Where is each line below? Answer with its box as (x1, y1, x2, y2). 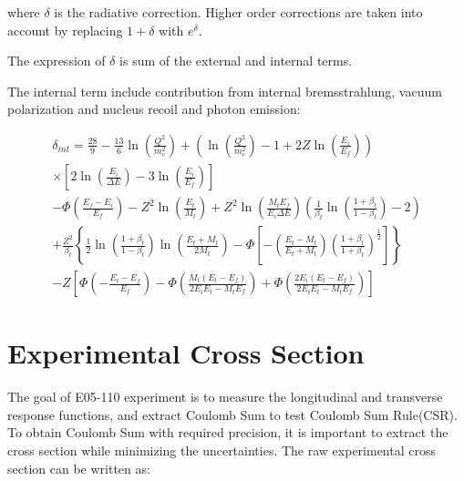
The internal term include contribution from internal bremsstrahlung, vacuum (7, 81, 442, 100)
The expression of (7, 51, 106, 70)
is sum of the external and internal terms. (119, 51, 353, 70)
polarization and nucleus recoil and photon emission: (7, 99, 301, 118)
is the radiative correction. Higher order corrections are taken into (54, 3, 423, 21)
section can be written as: (7, 458, 150, 477)
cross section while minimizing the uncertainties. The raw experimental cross (7, 441, 436, 460)
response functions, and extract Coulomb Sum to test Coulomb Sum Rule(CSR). (7, 404, 458, 424)
